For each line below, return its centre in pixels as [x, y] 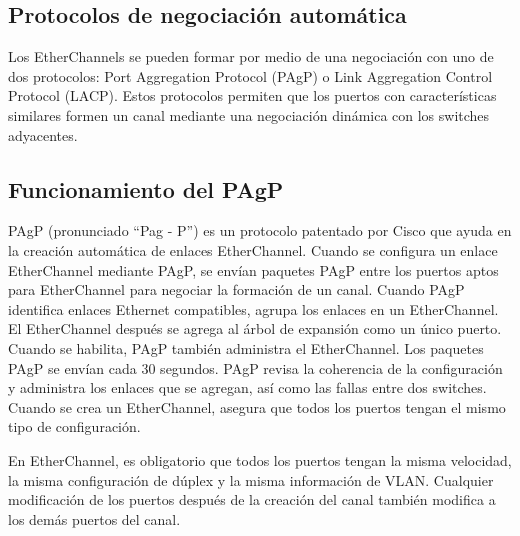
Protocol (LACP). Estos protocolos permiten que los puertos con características [252, 95]
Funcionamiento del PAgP [146, 188]
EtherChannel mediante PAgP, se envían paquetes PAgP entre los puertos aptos [253, 269]
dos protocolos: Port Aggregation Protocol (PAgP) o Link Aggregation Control [250, 75]
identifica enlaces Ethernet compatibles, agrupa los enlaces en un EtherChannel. [253, 308]
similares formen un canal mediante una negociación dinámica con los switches [249, 114]
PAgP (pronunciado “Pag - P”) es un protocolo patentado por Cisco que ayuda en [260, 230]
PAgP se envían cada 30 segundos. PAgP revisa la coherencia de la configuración [255, 367]
